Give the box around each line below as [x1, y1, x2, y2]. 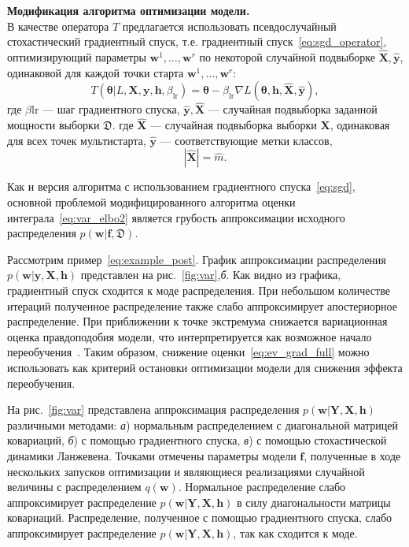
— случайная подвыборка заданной [208, 101, 378, 117]
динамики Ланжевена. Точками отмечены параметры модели [7, 447, 297, 463]
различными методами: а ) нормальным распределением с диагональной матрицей [7, 416, 399, 433]
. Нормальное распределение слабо [178, 478, 346, 495]
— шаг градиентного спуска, [42, 101, 180, 117]
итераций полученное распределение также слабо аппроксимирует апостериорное [7, 297, 397, 314]
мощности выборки [7, 117, 100, 133]
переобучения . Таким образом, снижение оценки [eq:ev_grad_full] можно [7, 344, 370, 360]
